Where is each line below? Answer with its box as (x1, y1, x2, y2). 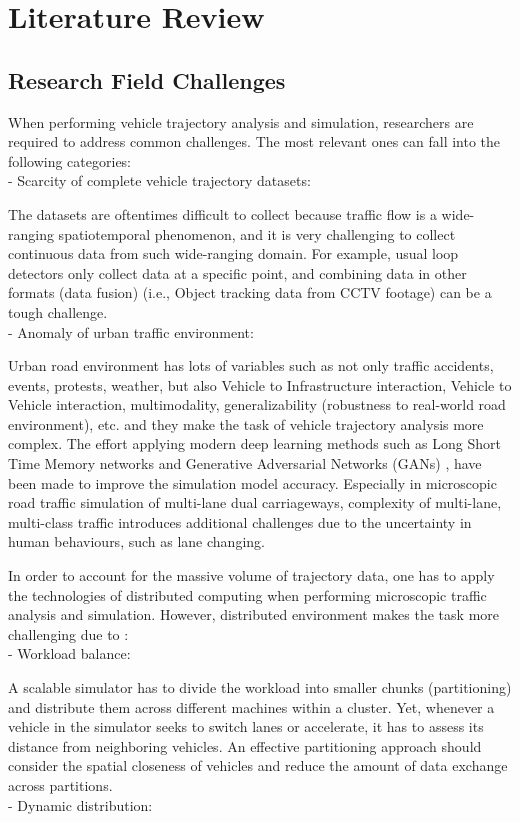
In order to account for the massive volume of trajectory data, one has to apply (8, 565, 495, 586)
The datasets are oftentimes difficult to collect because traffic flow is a (8, 203, 437, 224)
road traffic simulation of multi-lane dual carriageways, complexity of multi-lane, (8, 492, 502, 513)
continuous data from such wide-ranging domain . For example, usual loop (8, 243, 459, 264)
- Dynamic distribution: (8, 794, 153, 815)
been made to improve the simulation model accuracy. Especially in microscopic (8, 472, 497, 493)
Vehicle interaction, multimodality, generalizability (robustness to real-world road (8, 394, 506, 415)
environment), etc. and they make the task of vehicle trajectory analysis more (8, 413, 484, 434)
